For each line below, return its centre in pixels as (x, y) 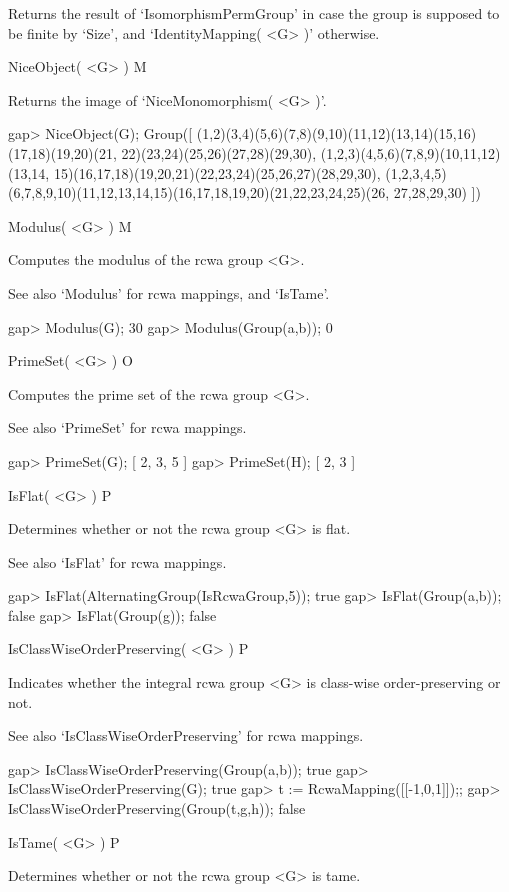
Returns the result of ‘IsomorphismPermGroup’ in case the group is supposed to (254, 13)
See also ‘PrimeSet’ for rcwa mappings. (127, 427)
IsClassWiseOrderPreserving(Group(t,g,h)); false (157, 808)
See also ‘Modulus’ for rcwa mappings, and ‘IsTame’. (169, 292)
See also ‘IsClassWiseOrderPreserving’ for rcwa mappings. (186, 735)
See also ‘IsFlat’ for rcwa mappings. (117, 561)
